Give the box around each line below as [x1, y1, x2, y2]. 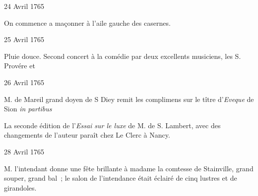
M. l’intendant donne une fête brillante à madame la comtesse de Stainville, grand [4, 163, 254, 173]
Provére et [4, 60, 35, 71]
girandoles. [4, 182, 37, 193]
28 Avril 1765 [4, 146, 44, 156]
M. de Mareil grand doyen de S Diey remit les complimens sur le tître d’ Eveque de [4, 94, 254, 104]
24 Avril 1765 [4, 1, 44, 11]
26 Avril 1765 [4, 77, 44, 87]
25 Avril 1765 [4, 34, 44, 45]
